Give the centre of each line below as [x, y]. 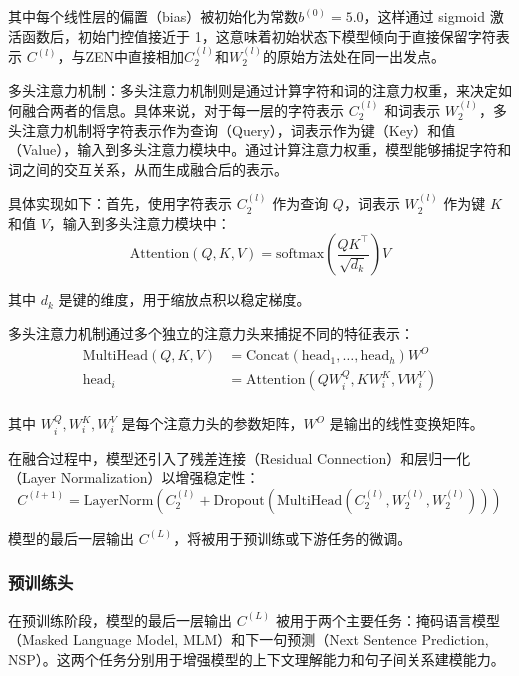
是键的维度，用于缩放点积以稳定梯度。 [184, 299]
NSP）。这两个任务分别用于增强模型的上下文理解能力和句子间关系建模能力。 [256, 658]
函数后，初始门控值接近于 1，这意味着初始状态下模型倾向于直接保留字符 [258, 35]
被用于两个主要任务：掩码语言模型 [387, 619]
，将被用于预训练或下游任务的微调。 [292, 537]
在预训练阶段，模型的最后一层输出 [120, 619]
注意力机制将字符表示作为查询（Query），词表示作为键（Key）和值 [238, 129]
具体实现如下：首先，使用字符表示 [120, 203]
